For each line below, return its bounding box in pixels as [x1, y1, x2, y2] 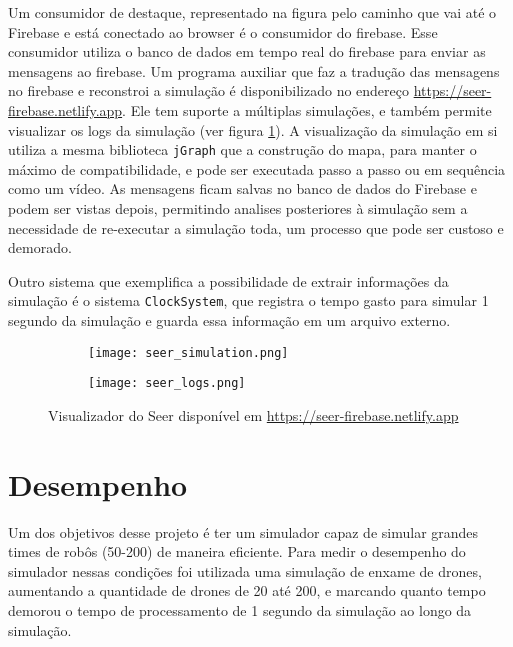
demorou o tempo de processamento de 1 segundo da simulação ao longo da [8, 600, 472, 621]
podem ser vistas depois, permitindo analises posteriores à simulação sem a [8, 198, 468, 218]
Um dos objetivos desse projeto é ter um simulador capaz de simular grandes [8, 521, 479, 542]
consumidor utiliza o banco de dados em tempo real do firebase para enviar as [8, 41, 486, 62]
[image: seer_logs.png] [88, 376, 246, 391]
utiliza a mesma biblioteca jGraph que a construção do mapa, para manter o [8, 139, 477, 160]
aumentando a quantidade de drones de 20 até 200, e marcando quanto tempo [8, 580, 486, 601]
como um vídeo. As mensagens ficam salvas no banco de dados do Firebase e [8, 178, 477, 199]
